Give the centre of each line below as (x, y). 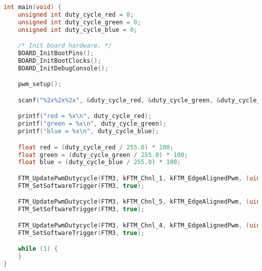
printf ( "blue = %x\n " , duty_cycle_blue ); (88, 131)
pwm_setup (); (40, 84)
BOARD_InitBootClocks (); (60, 61)
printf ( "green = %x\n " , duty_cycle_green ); (92, 124)
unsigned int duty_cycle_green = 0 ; (80, 22)
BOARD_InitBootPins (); (56, 53)
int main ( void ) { (33, 7)
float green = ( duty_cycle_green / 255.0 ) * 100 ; (103, 155)
